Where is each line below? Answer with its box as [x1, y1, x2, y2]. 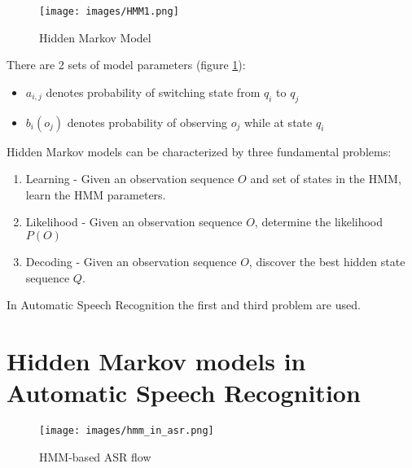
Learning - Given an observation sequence [25, 170, 234, 187]
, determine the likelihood [254, 213, 384, 230]
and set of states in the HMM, [250, 170, 401, 187]
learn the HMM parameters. [25, 186, 166, 203]
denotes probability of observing [67, 113, 228, 130]
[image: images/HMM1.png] [39, 6, 179, 17]
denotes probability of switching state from [46, 83, 261, 100]
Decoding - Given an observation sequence [25, 253, 237, 270]
